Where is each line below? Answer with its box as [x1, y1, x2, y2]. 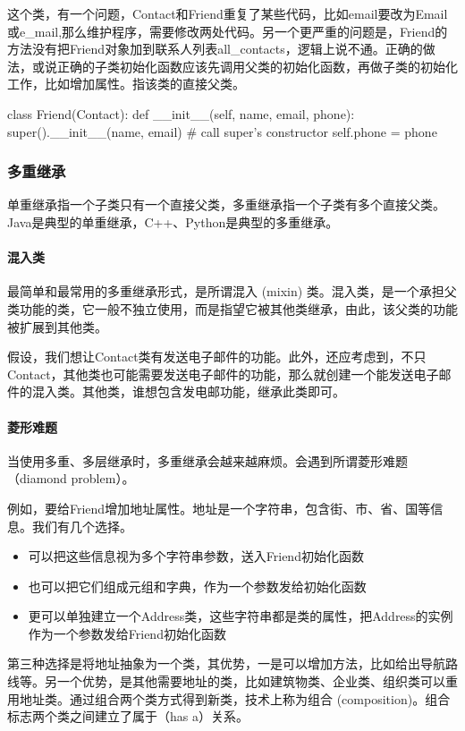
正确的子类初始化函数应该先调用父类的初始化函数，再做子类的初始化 [56, 56, 458, 75]
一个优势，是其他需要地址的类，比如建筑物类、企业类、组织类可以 [56, 672, 445, 691]
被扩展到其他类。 [7, 317, 107, 336]
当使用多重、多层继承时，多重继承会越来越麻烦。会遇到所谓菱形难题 [7, 451, 408, 470]
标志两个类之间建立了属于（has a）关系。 [7, 707, 249, 726]
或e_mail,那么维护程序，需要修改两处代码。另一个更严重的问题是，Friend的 [7, 21, 448, 40]
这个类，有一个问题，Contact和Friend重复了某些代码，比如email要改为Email [7, 4, 448, 22]
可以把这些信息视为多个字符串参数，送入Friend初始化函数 [28, 547, 364, 565]
